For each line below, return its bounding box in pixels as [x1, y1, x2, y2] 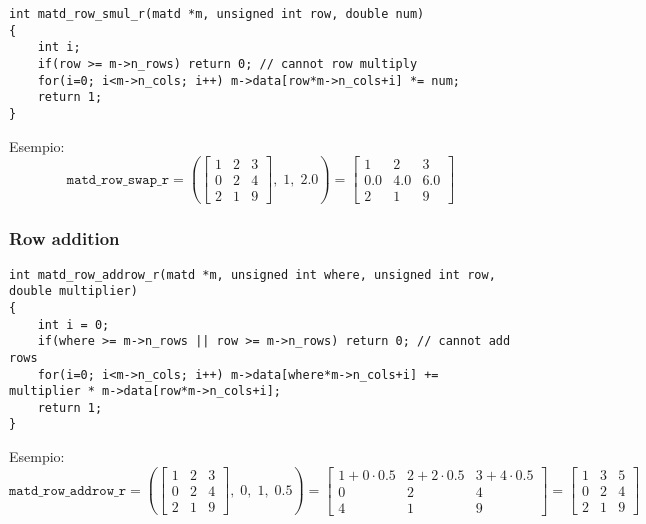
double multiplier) [9, 284, 138, 299]
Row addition [9, 226, 120, 251]
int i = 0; [37, 317, 110, 332]
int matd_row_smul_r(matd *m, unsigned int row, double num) [9, 7, 425, 21]
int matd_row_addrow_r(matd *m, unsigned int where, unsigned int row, [9, 267, 496, 282]
